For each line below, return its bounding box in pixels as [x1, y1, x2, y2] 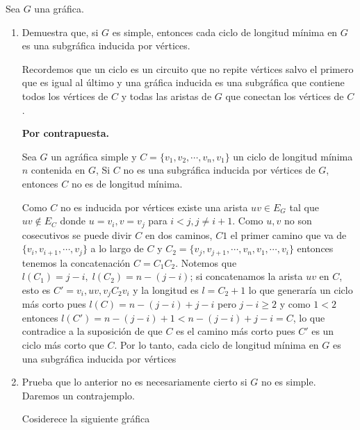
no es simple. [261, 374, 316, 389]
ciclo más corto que [22, 338, 104, 352]
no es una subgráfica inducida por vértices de [123, 163, 316, 177]
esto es [22, 282, 51, 297]
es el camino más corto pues [176, 324, 295, 338]
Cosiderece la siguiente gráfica [22, 411, 150, 426]
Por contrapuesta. [22, 126, 109, 140]
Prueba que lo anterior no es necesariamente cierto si [22, 374, 247, 389]
